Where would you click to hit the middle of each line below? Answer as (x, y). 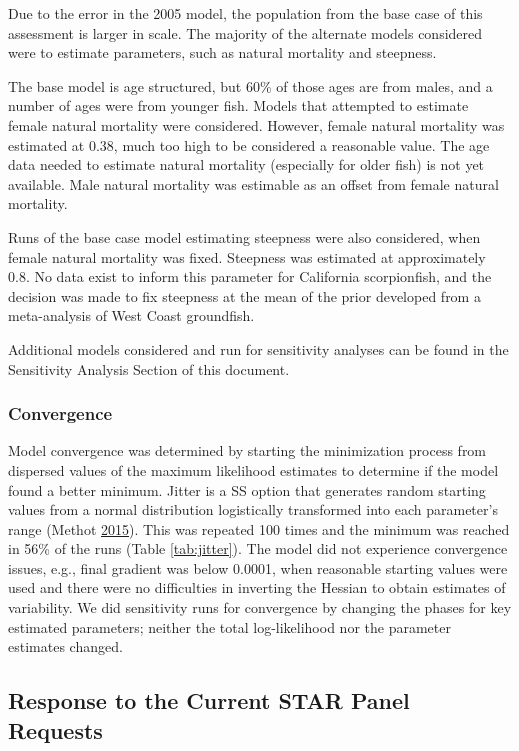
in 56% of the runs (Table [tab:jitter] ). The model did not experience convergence (258, 548)
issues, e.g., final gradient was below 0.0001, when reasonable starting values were (258, 567)
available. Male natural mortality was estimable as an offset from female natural (253, 183)
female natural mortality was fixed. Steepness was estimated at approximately (247, 256)
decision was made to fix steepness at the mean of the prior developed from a (244, 295)
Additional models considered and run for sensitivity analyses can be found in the (258, 348)
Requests (55, 729)
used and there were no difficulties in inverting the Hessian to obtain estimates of (257, 587)
